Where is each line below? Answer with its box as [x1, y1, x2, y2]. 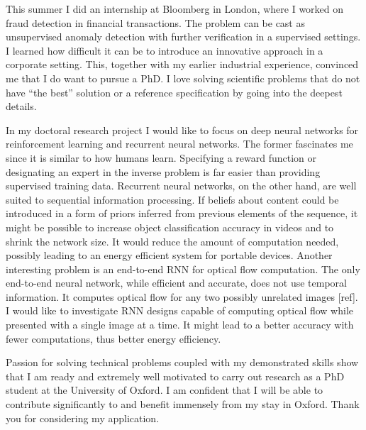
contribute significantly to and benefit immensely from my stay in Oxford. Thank [6, 397, 360, 412]
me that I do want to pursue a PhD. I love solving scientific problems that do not [6, 70, 360, 85]
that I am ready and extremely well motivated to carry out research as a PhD [6, 368, 345, 383]
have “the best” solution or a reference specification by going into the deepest [6, 84, 343, 99]
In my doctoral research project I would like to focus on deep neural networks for [6, 122, 359, 137]
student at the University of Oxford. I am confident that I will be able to [6, 382, 323, 397]
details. [6, 99, 37, 114]
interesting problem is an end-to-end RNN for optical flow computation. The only [6, 261, 360, 276]
